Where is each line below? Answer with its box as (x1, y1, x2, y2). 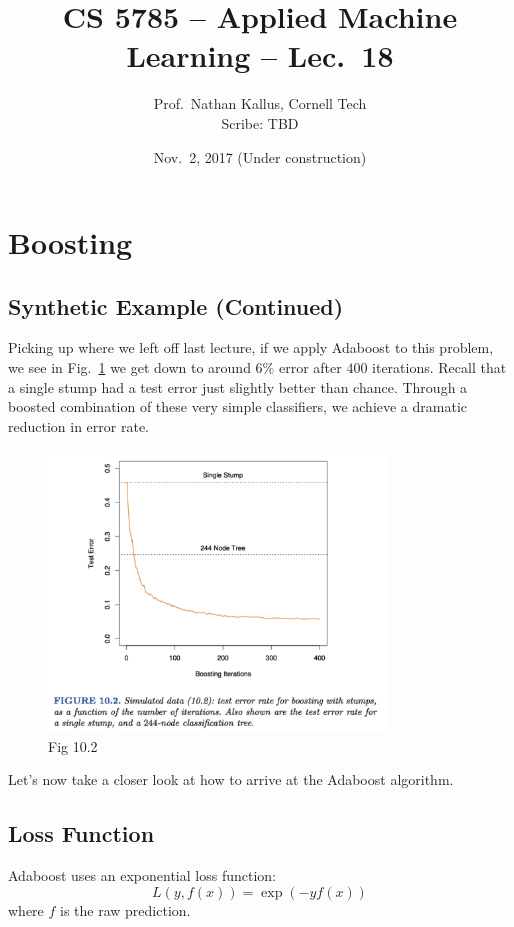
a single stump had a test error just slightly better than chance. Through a (8, 376, 468, 397)
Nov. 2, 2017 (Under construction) (153, 146, 367, 167)
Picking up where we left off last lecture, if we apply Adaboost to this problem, (8, 337, 494, 358)
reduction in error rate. (8, 415, 149, 436)
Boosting (8, 222, 133, 263)
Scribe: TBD (221, 112, 299, 133)
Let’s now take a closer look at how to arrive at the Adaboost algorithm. (8, 769, 454, 790)
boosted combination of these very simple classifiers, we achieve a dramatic (8, 396, 468, 417)
